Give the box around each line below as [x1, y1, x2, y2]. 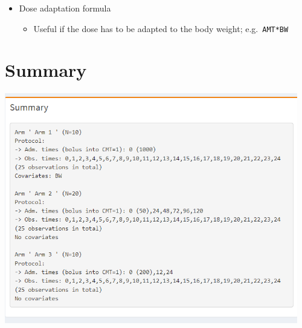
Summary [5, 57, 87, 82]
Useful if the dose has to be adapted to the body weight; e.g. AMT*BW [33, 22, 289, 34]
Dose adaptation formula [19, 2, 111, 14]
